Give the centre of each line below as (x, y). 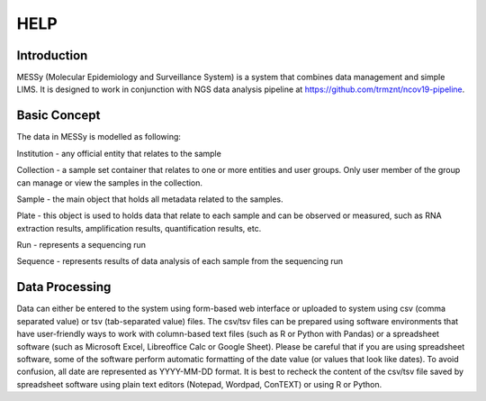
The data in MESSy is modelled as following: (99, 137)
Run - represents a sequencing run (81, 245)
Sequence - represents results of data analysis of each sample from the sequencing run (180, 261)
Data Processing (64, 287)
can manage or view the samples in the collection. (109, 182)
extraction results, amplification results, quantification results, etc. (139, 228)
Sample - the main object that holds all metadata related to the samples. (150, 199)
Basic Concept (58, 116)
